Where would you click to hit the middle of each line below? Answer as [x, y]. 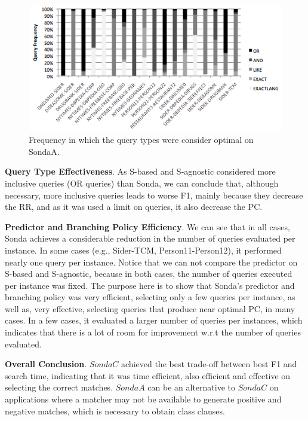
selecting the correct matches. [59, 387]
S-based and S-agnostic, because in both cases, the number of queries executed [149, 274]
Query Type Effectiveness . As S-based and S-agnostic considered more [140, 171]
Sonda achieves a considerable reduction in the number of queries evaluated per [150, 238]
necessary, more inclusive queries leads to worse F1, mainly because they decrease [154, 195]
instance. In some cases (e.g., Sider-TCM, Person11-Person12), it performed [143, 250]
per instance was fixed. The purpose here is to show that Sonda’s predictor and [150, 285]
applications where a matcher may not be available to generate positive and [143, 399]
